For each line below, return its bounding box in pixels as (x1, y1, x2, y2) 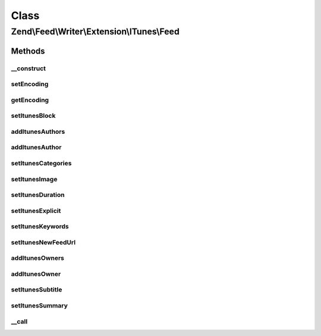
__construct (11, 64, 46, 73)
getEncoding (11, 96, 49, 104)
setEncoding (11, 80, 49, 89)
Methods (11, 46, 45, 56)
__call (11, 317, 28, 325)
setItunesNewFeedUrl (11, 238, 76, 246)
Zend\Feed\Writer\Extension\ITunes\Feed (11, 26, 180, 37)
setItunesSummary (11, 302, 68, 310)
